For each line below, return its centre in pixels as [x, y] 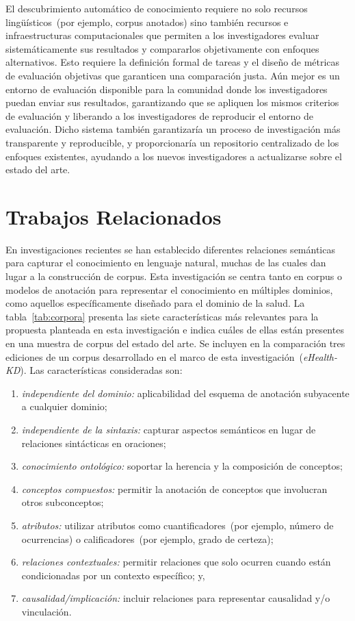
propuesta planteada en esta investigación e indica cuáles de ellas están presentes [175, 330]
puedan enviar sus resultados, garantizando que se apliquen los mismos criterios [172, 102]
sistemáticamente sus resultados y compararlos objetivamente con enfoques [162, 48]
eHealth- [320, 356]
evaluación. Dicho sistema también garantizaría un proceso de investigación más [173, 129]
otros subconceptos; [63, 502]
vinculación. [47, 611]
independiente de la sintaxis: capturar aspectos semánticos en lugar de [169, 429]
